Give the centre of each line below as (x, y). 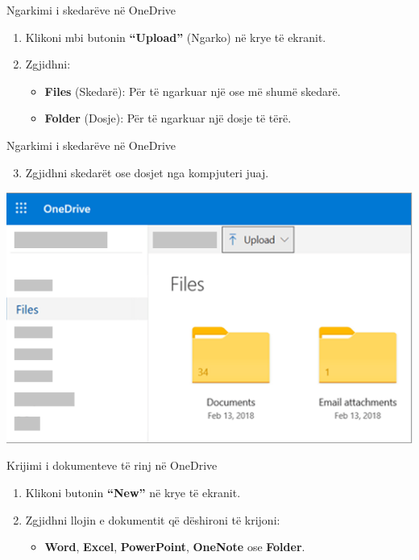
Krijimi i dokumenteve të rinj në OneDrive (112, 465)
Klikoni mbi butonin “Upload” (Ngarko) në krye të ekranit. (176, 37)
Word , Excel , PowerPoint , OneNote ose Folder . (175, 547)
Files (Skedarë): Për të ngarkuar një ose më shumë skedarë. (193, 91)
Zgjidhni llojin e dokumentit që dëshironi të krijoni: (153, 519)
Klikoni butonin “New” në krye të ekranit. (133, 493)
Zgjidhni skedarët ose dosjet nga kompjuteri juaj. (147, 172)
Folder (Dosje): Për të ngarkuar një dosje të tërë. (168, 118)
